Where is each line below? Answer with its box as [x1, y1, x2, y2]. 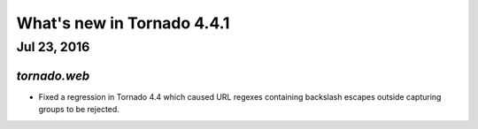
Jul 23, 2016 [16, 39, 90, 55]
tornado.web [16, 68, 90, 83]
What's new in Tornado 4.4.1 [16, 13, 230, 33]
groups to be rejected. [38, 104, 119, 115]
